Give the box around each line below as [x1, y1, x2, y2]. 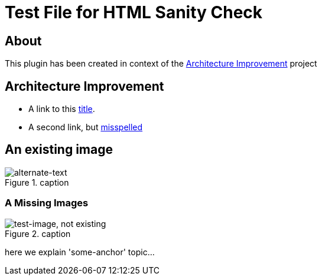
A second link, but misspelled [28, 122, 143, 133]
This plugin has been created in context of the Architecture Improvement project [5, 58, 317, 69]
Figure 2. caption [5, 228, 71, 239]
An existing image [5, 142, 113, 157]
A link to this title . [28, 104, 95, 114]
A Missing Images [5, 197, 89, 209]
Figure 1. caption [5, 177, 69, 187]
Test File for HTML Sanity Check [5, 2, 263, 22]
